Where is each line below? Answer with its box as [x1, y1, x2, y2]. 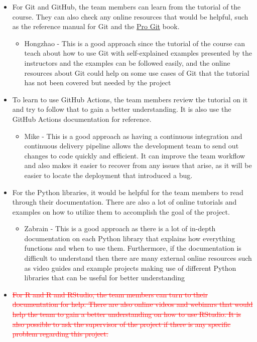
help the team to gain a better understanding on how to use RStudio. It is [12, 309, 241, 319]
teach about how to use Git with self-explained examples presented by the [24, 48, 252, 58]
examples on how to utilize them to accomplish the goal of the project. [12, 206, 230, 217]
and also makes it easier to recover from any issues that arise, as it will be [24, 160, 252, 170]
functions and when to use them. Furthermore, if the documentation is [24, 243, 241, 253]
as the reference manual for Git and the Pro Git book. [12, 21, 180, 32]
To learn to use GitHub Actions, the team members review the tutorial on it [12, 94, 248, 104]
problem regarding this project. [12, 328, 108, 339]
